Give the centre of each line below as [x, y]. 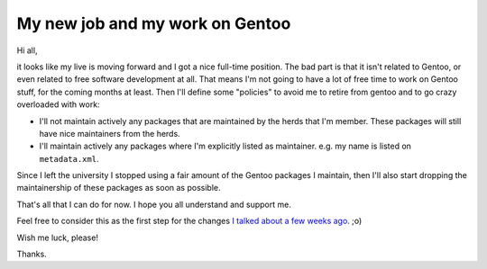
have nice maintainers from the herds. [110, 133]
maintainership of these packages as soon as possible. [119, 188]
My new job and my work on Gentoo [154, 23]
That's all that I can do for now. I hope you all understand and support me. [154, 204]
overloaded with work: [58, 104]
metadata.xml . [69, 158]
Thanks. [32, 254]
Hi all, [27, 50]
